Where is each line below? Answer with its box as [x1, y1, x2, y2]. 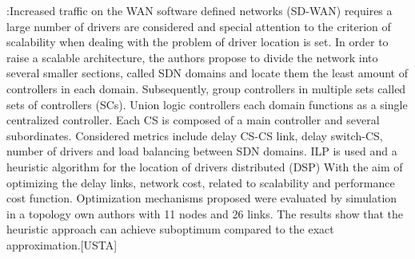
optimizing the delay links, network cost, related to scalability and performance [6, 174, 395, 190]
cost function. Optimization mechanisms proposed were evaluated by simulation [6, 190, 397, 206]
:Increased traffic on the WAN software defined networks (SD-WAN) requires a [6, 2, 393, 18]
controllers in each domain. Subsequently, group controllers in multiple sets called [6, 80, 406, 96]
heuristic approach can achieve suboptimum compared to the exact [6, 221, 334, 237]
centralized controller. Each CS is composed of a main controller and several [6, 112, 380, 128]
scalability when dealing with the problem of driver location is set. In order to [6, 33, 389, 50]
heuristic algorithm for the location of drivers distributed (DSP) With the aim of [6, 158, 403, 175]
